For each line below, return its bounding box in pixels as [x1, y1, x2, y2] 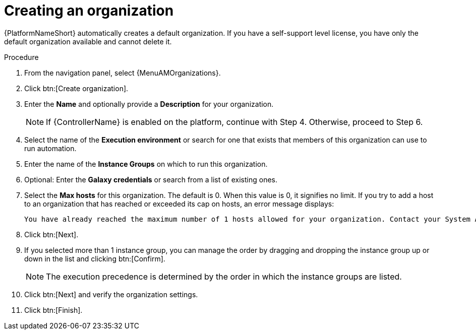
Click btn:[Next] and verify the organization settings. [24, 290, 198, 299]
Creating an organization [4, 2, 174, 19]
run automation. [24, 144, 77, 153]
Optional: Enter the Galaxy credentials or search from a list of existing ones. [24, 175, 277, 184]
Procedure [4, 52, 39, 61]
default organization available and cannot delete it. [4, 37, 172, 46]
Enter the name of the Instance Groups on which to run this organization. [24, 159, 268, 168]
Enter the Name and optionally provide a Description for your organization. [24, 99, 274, 108]
